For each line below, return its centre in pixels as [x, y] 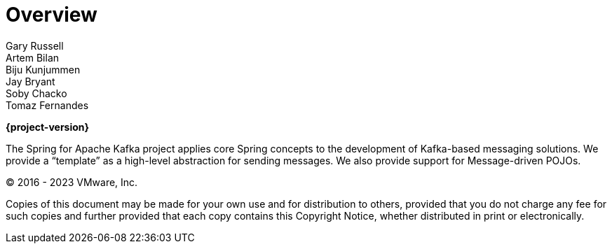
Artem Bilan [33, 57]
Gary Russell [35, 45]
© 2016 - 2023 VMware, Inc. [72, 182]
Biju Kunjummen [43, 69]
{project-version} [48, 127]
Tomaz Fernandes [47, 105]
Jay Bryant [30, 81]
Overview [52, 15]
